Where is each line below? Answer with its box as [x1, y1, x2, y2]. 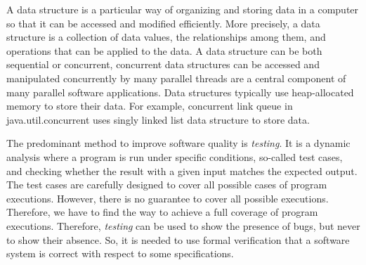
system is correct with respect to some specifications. [6, 246, 234, 261]
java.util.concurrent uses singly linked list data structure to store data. [6, 112, 310, 127]
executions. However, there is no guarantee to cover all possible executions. [6, 190, 329, 205]
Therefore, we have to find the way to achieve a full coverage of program [6, 205, 318, 219]
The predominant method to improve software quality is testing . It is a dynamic [6, 136, 351, 150]
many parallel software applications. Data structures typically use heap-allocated [6, 84, 354, 99]
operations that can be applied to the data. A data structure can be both [6, 43, 322, 58]
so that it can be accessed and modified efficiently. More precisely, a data [6, 15, 320, 30]
